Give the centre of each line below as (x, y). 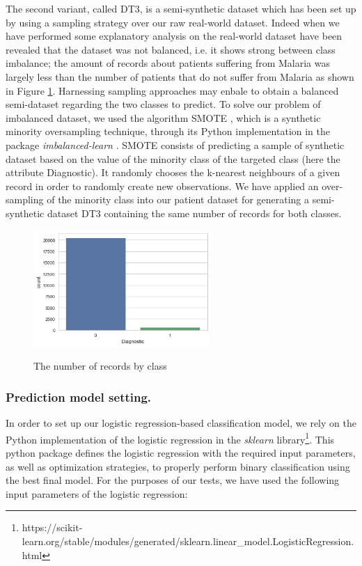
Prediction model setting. (79, 396)
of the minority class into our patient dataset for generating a (178, 199)
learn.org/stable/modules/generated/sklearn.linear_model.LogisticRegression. (188, 541)
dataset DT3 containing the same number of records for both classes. (194, 213)
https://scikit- (52, 527)
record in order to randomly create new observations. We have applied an (162, 186)
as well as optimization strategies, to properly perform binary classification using (178, 466)
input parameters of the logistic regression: (97, 493)
